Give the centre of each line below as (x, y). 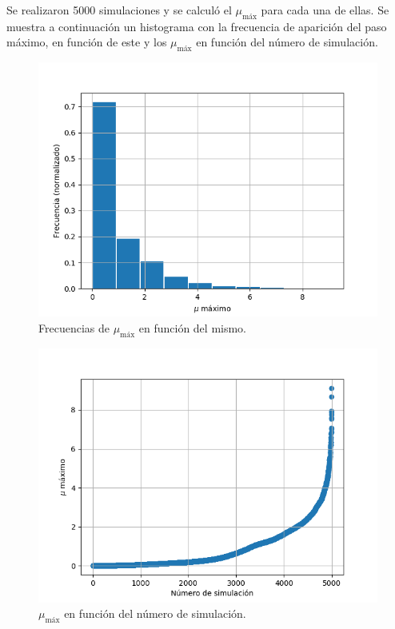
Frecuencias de (74, 327)
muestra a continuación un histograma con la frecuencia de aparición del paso (197, 26)
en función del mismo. (193, 327)
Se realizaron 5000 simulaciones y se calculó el (119, 10)
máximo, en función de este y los (87, 42)
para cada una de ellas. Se (325, 10)
